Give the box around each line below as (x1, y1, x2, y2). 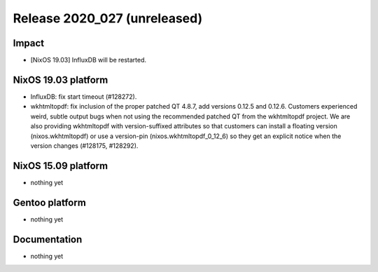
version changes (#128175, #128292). (30, 141, 139, 150)
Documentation (13, 233, 83, 245)
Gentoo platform (13, 196, 87, 208)
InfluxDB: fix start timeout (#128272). (30, 92, 137, 101)
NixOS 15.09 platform (13, 160, 108, 172)
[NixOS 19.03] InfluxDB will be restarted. (30, 56, 147, 64)
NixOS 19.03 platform (13, 74, 108, 86)
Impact (13, 37, 45, 49)
